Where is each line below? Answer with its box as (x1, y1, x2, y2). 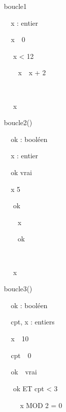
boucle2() (4, 117, 33, 128)
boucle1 (4, 1, 27, 11)
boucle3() (4, 283, 33, 294)
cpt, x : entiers (10, 317, 55, 327)
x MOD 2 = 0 (20, 400, 63, 410)
